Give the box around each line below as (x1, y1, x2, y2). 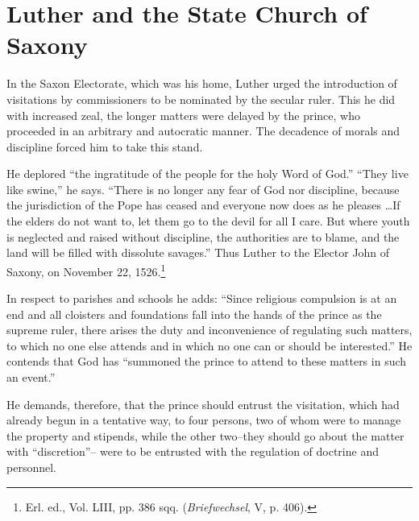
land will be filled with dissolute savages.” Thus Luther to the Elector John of (6, 244, 390, 261)
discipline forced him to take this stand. (6, 138, 203, 155)
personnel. (6, 459, 56, 476)
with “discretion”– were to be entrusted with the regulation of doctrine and (6, 443, 379, 460)
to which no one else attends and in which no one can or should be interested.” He (6, 337, 413, 354)
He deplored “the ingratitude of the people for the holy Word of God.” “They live (6, 165, 409, 182)
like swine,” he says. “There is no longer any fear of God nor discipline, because (6, 180, 400, 197)
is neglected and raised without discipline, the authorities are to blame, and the (6, 228, 400, 245)
